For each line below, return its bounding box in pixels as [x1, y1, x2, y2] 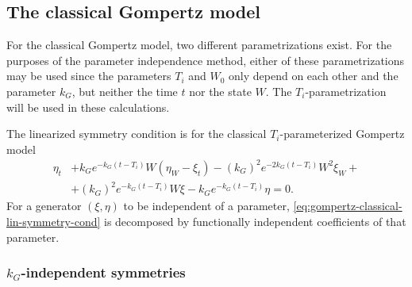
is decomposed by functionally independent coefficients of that [104, 213, 406, 230]
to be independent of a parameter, [123, 197, 290, 214]
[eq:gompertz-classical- [293, 197, 402, 214]
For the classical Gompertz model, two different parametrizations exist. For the [6, 36, 392, 53]
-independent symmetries [21, 262, 186, 282]
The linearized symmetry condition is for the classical [6, 125, 267, 142]
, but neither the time [71, 82, 178, 99]
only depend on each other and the [229, 67, 399, 84]
